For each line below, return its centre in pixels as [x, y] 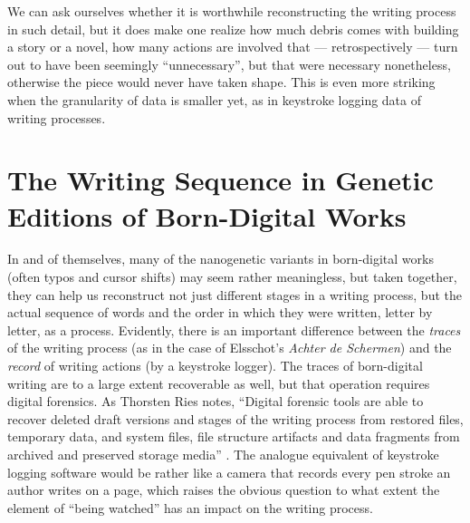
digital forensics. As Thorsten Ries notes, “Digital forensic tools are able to [216, 401]
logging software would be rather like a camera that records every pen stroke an [229, 472]
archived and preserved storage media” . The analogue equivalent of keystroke [223, 454]
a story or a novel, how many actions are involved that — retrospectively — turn [233, 47]
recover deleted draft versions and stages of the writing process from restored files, [235, 418]
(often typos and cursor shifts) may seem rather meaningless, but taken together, [232, 277]
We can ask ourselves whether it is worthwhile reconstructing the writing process [232, 11]
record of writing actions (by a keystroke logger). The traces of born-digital [215, 366]
